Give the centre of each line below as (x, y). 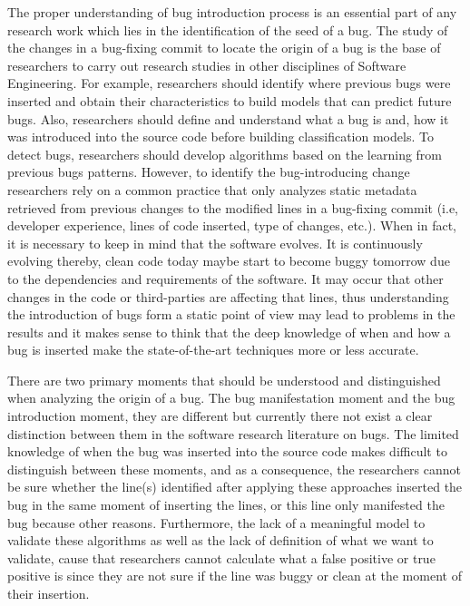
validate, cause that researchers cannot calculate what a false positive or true (221, 557)
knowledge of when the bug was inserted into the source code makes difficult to (227, 451)
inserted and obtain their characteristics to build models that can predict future (230, 100)
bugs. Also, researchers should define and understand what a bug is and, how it (228, 118)
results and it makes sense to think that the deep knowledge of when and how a (229, 332)
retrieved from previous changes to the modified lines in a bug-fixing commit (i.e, (233, 207)
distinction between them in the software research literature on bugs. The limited (233, 433)
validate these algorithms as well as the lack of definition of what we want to (220, 540)
